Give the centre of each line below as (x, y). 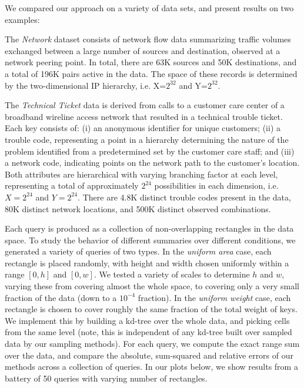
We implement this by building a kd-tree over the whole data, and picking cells (147, 320)
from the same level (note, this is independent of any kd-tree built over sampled (148, 332)
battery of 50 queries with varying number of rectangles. (106, 378)
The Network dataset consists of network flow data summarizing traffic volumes (148, 39)
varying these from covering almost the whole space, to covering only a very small (152, 286)
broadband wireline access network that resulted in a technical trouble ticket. (144, 116)
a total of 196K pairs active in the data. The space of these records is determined (151, 73)
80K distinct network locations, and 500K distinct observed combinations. (138, 208)
